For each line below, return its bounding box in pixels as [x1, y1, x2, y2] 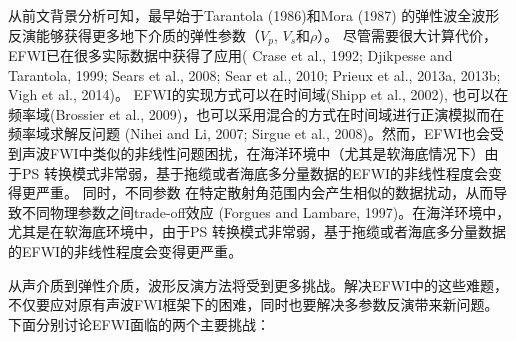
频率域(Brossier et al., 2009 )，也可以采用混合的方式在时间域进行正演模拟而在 [8, 103, 505, 124]
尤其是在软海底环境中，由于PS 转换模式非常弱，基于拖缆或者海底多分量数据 [8, 221, 506, 242]
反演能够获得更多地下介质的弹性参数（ [8, 24, 260, 45]
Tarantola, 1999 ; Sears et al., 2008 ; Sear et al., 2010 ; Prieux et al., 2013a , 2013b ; [8, 64, 501, 85]
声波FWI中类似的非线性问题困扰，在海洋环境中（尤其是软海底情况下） [21, 143, 485, 164]
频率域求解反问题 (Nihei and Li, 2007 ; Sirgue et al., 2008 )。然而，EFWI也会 [8, 123, 491, 144]
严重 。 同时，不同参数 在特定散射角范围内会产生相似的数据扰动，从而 [35, 182, 494, 203]
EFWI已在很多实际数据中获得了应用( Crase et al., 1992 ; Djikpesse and [8, 45, 453, 66]
